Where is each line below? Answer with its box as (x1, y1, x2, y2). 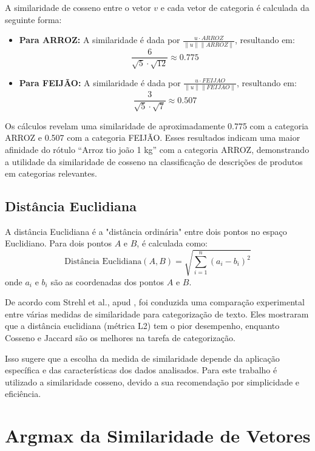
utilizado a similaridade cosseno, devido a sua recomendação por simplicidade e (5, 375, 300, 388)
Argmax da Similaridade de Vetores (5, 423, 311, 448)
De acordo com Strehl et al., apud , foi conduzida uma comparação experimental (5, 296, 305, 308)
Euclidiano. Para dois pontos (5, 237, 112, 249)
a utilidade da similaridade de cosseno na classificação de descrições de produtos (5, 155, 303, 168)
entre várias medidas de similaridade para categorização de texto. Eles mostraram (5, 307, 309, 320)
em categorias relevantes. (5, 167, 97, 180)
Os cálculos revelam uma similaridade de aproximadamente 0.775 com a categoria (5, 119, 309, 132)
